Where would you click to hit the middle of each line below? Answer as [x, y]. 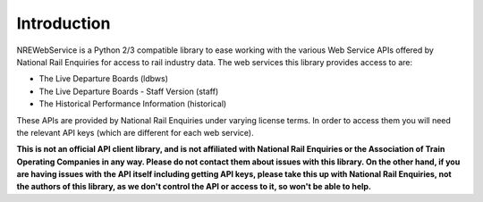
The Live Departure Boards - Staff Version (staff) [129, 91]
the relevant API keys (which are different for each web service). [135, 132]
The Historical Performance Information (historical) [133, 104]
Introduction [64, 23]
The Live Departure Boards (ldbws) [104, 79]
